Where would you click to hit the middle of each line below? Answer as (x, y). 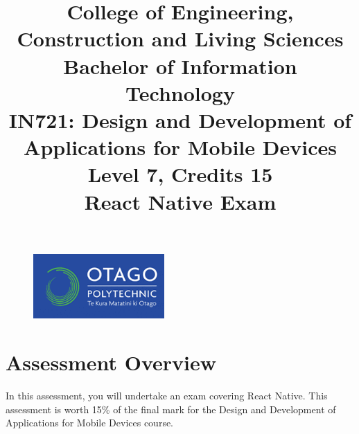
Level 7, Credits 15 (180, 174)
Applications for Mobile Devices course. (90, 423)
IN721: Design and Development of (180, 119)
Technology (180, 92)
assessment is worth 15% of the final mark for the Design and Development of (171, 409)
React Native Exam (180, 201)
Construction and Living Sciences (180, 38)
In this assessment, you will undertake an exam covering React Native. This (167, 396)
